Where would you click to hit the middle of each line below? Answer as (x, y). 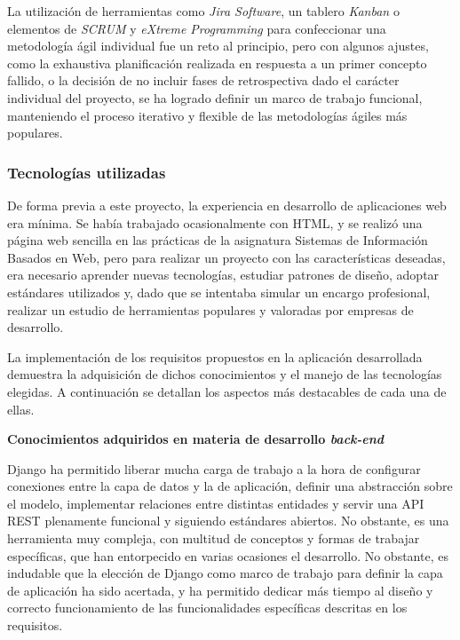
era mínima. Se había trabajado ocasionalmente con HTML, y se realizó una (215, 222)
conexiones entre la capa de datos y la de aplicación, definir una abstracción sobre (230, 486)
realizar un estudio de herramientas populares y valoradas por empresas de (210, 309)
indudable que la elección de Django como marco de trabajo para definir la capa (225, 573)
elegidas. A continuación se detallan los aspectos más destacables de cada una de (227, 391)
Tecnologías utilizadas (87, 172)
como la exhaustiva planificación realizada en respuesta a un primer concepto (217, 63)
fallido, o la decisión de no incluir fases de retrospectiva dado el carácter (203, 80)
